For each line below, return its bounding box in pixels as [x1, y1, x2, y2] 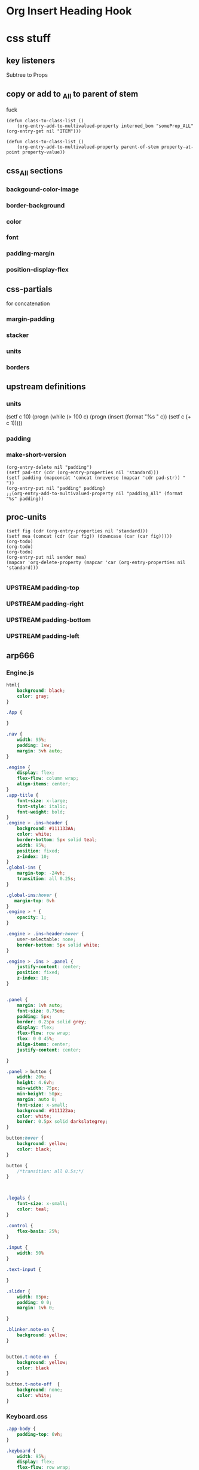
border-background [6, 201, 65, 209]
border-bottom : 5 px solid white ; [17, 942, 100, 948]
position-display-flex [6, 266, 69, 274]
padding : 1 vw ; [17, 742, 52, 748]
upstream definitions [6, 382, 86, 392]
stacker [6, 331, 29, 339]
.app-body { [6, 1426, 36, 1432]
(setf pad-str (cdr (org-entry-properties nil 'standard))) [6, 469, 160, 475]
